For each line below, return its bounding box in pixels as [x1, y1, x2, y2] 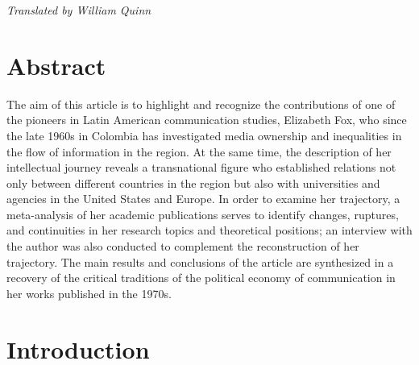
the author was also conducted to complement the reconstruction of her [6, 238, 359, 255]
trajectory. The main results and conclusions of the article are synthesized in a [6, 253, 394, 270]
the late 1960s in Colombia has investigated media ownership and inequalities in [6, 127, 402, 143]
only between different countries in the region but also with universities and [6, 174, 380, 191]
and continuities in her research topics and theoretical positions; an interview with [6, 222, 413, 238]
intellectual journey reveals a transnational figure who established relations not [6, 159, 396, 176]
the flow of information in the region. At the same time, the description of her [6, 143, 392, 160]
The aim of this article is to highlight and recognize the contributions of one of [6, 95, 396, 112]
